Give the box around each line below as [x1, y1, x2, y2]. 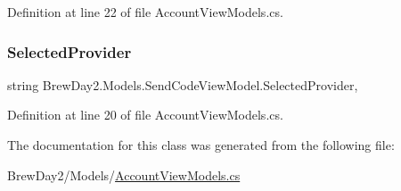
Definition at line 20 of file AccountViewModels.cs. [7, 105, 283, 124]
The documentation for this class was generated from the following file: [7, 136, 395, 154]
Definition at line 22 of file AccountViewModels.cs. [7, 3, 283, 21]
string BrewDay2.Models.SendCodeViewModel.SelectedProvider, [7, 75, 358, 94]
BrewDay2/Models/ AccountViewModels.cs [7, 165, 241, 184]
